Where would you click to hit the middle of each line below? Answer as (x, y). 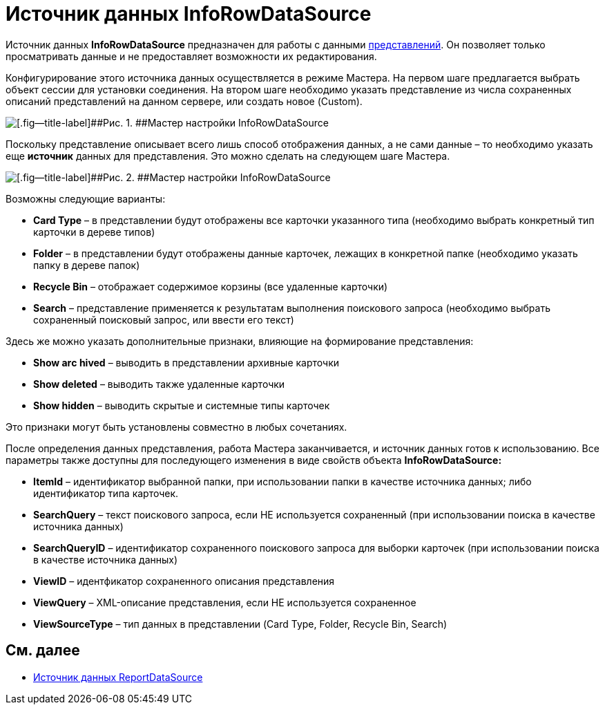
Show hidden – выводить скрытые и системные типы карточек (182, 405)
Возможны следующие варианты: (86, 198)
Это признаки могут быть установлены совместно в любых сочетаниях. (176, 427)
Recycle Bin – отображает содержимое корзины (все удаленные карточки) (211, 286)
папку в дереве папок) (87, 265)
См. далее (43, 651)
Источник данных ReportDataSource (118, 677)
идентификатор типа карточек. (106, 493)
